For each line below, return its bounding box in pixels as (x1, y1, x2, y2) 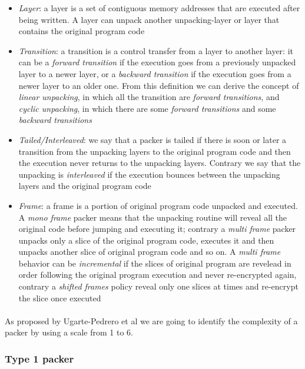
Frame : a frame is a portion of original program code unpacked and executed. (18, 199, 298, 211)
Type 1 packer (5, 351, 74, 365)
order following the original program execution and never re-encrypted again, (18, 268, 297, 281)
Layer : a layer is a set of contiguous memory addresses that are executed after (18, 2, 300, 14)
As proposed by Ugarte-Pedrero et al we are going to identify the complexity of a (5, 314, 298, 327)
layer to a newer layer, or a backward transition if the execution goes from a (18, 67, 291, 79)
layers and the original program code (18, 179, 151, 192)
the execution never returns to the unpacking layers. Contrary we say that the (18, 157, 301, 169)
